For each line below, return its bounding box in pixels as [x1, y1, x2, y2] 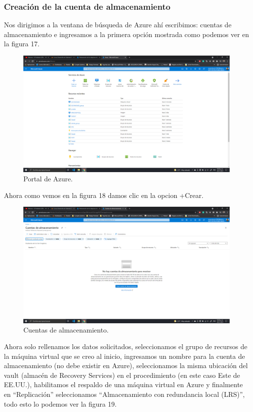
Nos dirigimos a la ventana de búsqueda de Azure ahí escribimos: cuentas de [4, 20, 232, 30]
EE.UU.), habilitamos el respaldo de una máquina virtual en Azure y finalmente [4, 379, 243, 390]
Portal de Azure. [23, 174, 73, 184]
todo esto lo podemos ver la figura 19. [4, 398, 117, 409]
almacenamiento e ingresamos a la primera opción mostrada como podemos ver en [4, 29, 249, 39]
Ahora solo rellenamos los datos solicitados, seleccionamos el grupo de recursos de [4, 341, 248, 351]
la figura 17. [4, 39, 40, 49]
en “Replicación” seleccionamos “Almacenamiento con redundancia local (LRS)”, [4, 389, 245, 399]
